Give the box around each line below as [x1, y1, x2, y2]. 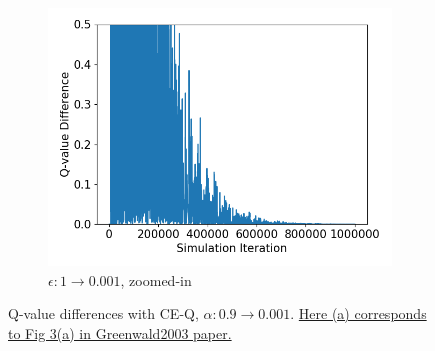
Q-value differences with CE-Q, [8, 303, 199, 324]
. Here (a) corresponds [290, 303, 427, 324]
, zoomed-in [120, 269, 192, 290]
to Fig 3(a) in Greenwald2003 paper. [8, 322, 232, 343]
